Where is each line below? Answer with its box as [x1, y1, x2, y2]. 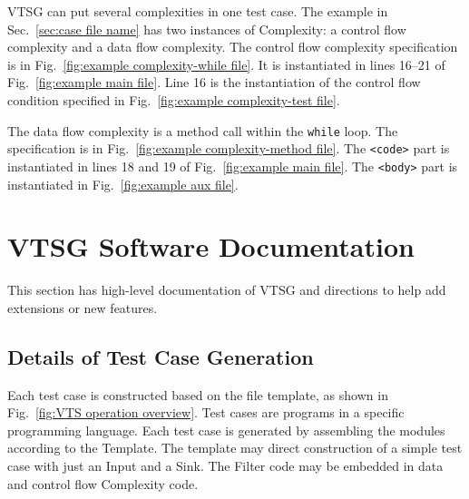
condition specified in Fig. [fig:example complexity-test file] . [7, 90, 340, 109]
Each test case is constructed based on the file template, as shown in [7, 385, 388, 404]
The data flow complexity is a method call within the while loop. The [7, 121, 398, 140]
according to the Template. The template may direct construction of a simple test [7, 438, 463, 457]
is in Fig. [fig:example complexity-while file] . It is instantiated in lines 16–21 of [7, 54, 445, 73]
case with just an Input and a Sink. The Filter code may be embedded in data [7, 456, 444, 475]
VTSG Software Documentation [7, 228, 415, 265]
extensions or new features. [7, 298, 158, 317]
